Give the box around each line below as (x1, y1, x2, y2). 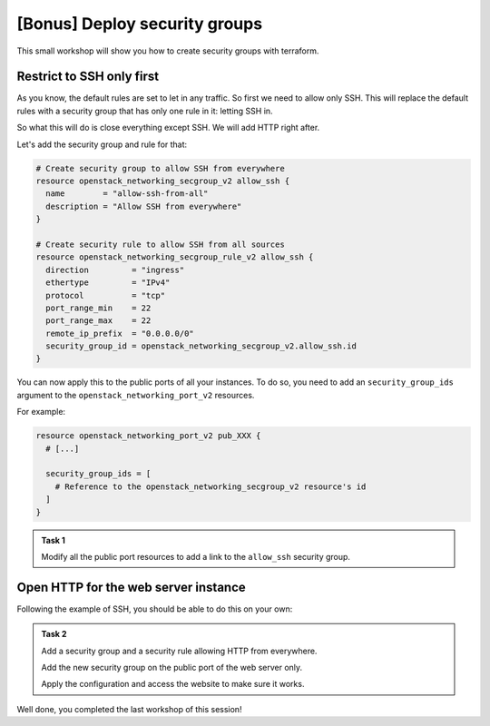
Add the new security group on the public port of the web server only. (41, 662, 303, 673)
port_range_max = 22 (45, 316, 152, 326)
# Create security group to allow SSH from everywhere (35, 163, 285, 173)
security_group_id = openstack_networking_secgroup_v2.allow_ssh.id (45, 341, 358, 351)
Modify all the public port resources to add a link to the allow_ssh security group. (41, 551, 351, 562)
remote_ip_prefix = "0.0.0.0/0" (45, 328, 194, 338)
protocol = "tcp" (45, 290, 166, 300)
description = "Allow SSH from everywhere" (45, 201, 242, 211)
